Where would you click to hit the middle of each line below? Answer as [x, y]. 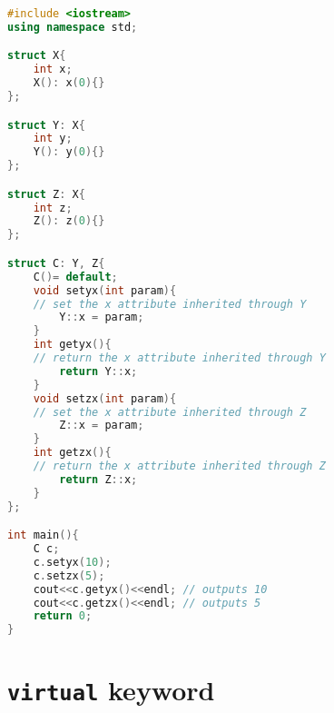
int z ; [53, 208]
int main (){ [43, 535]
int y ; [53, 139]
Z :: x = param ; [102, 426]
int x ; [53, 69]
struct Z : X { [46, 194]
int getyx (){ [72, 345]
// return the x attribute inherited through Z [179, 466]
